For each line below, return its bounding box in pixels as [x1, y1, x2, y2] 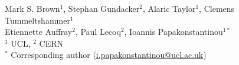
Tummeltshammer [5, 14, 70, 26]
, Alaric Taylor [142, 2, 196, 14]
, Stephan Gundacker [63, 2, 140, 14]
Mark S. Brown [5, 2, 60, 14]
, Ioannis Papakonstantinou [124, 25, 223, 38]
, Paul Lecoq [75, 25, 121, 38]
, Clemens [199, 2, 235, 14]
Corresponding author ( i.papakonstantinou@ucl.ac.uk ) [11, 48, 207, 61]
